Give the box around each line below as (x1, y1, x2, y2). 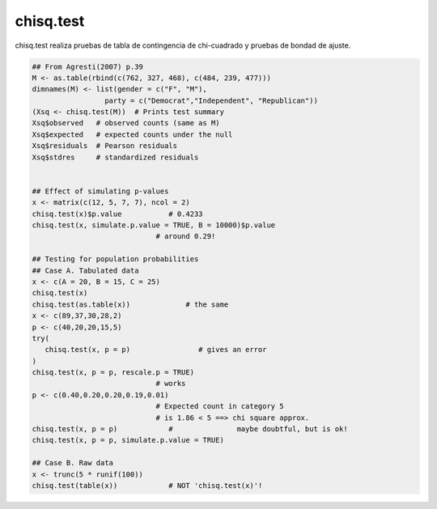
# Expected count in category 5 (155, 401, 284, 411)
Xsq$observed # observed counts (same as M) (32, 118, 220, 128)
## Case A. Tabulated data (32, 265, 139, 275)
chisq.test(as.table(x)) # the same (32, 299, 229, 309)
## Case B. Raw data (32, 458, 113, 468)
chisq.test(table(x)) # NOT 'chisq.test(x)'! (32, 481, 263, 490)
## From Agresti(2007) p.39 (32, 62, 143, 71)
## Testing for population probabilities (32, 255, 199, 264)
